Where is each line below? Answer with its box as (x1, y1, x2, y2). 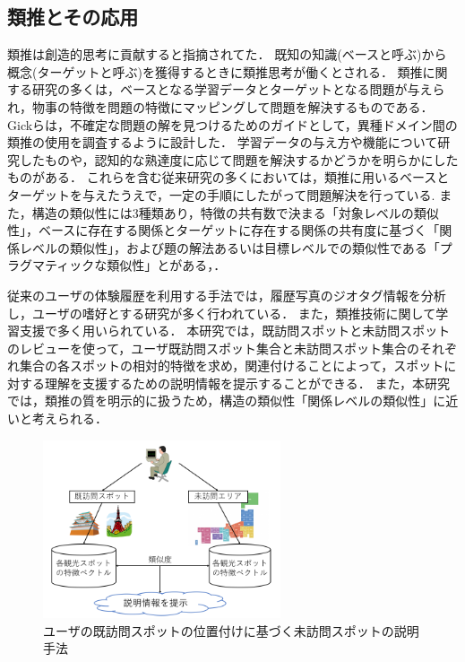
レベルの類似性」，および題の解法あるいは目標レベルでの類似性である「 (19, 238, 440, 257)
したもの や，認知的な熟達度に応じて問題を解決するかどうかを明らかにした (19, 150, 459, 169)
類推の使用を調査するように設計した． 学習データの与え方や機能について (7, 133, 438, 152)
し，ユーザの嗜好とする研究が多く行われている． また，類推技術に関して (7, 303, 436, 322)
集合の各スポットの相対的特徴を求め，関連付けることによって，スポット (19, 356, 444, 375)
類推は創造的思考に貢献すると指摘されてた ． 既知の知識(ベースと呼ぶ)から (7, 45, 447, 64)
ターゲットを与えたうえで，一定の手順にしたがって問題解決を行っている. (7, 185, 435, 204)
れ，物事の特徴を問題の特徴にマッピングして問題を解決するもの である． (7, 97, 434, 116)
